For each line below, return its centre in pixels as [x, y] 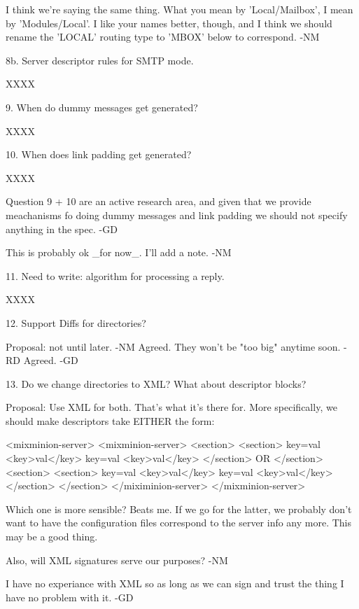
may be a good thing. [52, 537]
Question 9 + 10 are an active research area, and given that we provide [159, 201]
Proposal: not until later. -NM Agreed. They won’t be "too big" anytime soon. [173, 346]
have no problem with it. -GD [70, 597]
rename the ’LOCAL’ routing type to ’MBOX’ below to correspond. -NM [163, 37]
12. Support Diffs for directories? [76, 322]
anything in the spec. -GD [62, 229]
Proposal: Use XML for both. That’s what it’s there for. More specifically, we [171, 407]
